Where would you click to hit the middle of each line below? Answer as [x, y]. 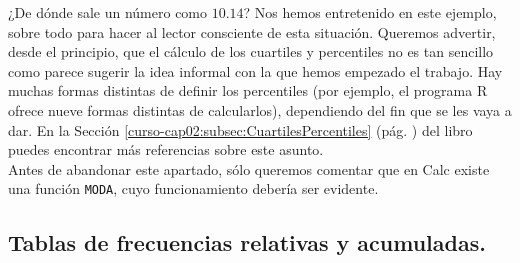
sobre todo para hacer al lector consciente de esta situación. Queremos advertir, [252, 31]
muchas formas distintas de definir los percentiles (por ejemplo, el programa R [248, 90]
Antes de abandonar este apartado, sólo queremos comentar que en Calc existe [249, 168]
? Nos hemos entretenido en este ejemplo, [370, 12]
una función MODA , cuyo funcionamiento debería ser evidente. [193, 188]
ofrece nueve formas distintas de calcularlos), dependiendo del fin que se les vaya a [260, 109]
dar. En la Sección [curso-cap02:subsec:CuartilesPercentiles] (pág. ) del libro [240, 129]
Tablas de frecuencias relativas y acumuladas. [247, 242]
